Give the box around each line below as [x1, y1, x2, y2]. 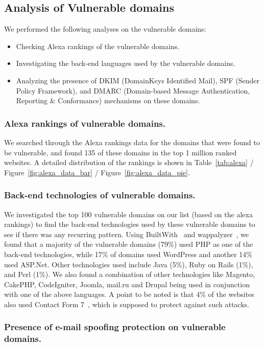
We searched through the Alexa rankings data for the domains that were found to [4, 136, 260, 147]
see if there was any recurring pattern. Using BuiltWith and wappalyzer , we [4, 228, 249, 239]
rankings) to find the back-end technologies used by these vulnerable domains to [4, 219, 255, 229]
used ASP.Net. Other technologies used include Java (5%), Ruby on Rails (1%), [4, 259, 253, 269]
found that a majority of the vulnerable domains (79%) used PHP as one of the [4, 239, 253, 249]
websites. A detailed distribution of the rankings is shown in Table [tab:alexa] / [4, 157, 254, 168]
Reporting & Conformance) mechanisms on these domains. [16, 95, 200, 106]
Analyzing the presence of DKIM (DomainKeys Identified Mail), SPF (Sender [16, 75, 260, 85]
